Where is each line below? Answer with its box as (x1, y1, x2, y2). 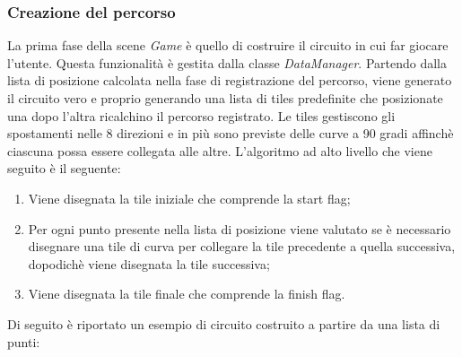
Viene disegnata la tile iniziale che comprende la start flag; (28, 188, 351, 207)
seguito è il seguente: (7, 159, 121, 178)
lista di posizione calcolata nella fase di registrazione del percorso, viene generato (7, 71, 452, 90)
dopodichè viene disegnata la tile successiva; (28, 254, 270, 273)
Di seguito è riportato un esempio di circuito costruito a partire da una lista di (7, 314, 440, 333)
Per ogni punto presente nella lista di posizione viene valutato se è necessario (28, 219, 451, 238)
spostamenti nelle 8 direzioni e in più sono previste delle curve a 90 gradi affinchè (7, 124, 454, 143)
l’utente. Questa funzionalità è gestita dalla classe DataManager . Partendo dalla (7, 53, 448, 72)
